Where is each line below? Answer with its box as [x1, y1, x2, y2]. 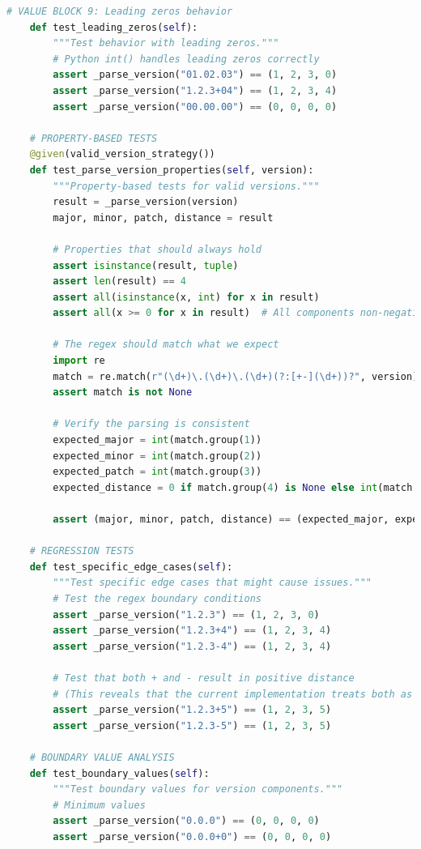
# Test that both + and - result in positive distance [53, 672, 355, 684]
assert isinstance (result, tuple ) [53, 259, 239, 271]
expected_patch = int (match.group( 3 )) [53, 466, 262, 478]
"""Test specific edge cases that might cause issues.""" [53, 577, 372, 589]
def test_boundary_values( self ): [29, 767, 210, 779]
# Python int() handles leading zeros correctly [53, 53, 320, 65]
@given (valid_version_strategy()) [29, 148, 215, 160]
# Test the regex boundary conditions [53, 592, 262, 604]
